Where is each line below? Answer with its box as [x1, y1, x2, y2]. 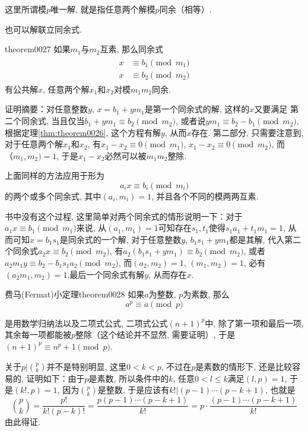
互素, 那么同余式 [100, 43, 164, 55]
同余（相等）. [159, 3, 212, 15]
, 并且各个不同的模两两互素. [151, 190, 259, 202]
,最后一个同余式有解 [67, 268, 145, 280]
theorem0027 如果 [5, 43, 71, 55]
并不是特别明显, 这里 [46, 360, 127, 372]
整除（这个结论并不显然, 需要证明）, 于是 [75, 328, 236, 341]
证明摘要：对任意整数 [5, 103, 88, 115]
